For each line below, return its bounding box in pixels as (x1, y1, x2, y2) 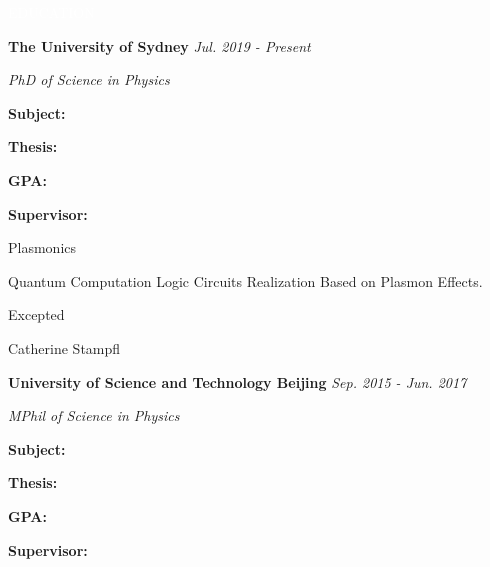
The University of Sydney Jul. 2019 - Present (8, 35, 311, 56)
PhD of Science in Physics (8, 69, 170, 90)
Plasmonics (8, 237, 77, 258)
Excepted (8, 304, 65, 325)
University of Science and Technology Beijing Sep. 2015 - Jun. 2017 (8, 371, 467, 392)
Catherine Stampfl (8, 337, 121, 358)
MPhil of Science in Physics (8, 405, 180, 426)
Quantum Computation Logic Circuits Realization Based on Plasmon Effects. (8, 270, 483, 291)
